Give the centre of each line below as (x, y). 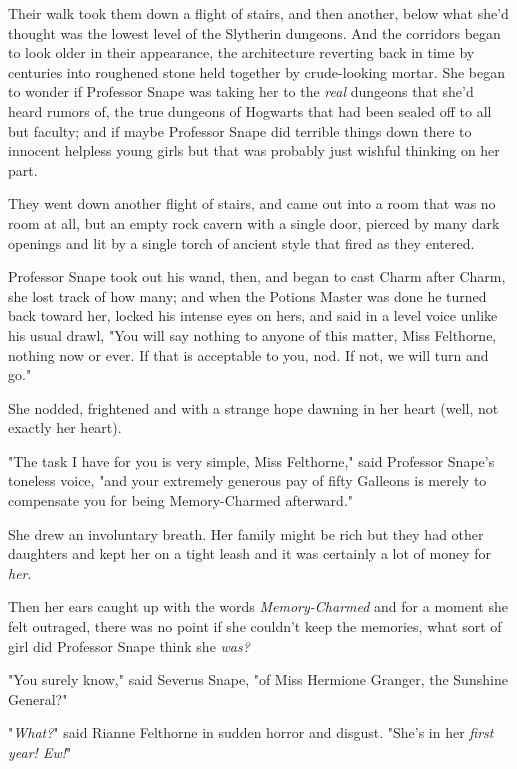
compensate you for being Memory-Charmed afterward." (181, 500)
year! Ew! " (40, 752)
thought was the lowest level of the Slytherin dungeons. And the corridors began (254, 32)
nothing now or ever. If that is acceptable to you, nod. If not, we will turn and (248, 354)
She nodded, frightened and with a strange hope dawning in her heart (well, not (253, 407)
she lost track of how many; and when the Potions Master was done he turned (247, 295)
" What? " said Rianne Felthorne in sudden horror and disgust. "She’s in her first (251, 732)
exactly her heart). (65, 427)
